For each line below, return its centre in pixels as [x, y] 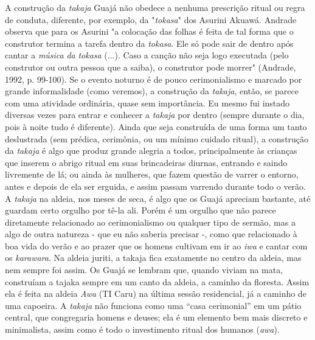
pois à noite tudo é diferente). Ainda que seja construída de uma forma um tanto [156, 126]
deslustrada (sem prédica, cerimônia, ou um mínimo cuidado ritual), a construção [157, 138]
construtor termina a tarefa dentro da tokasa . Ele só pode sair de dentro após [149, 43]
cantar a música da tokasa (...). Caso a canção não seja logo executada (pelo [147, 55]
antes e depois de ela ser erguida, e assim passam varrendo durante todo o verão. [155, 186]
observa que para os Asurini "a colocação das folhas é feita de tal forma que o [149, 31]
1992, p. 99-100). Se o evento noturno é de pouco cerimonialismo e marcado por [154, 79]
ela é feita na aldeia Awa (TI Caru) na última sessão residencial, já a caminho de [156, 293]
